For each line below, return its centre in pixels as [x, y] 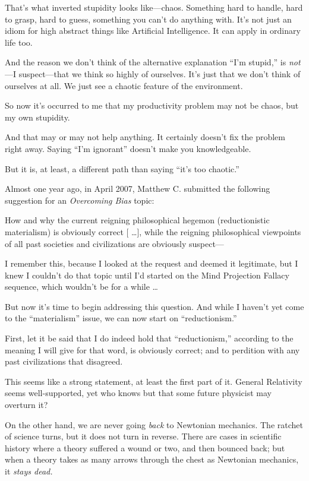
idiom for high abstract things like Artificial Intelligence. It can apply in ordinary [153, 31]
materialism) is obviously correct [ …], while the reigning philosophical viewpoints [153, 231]
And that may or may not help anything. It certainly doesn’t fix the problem [145, 137]
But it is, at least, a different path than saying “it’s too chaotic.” [122, 168]
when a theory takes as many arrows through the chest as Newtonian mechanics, [152, 459]
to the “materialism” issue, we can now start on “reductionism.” [121, 318]
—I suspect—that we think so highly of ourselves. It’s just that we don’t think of [153, 73]
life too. [19, 42]
